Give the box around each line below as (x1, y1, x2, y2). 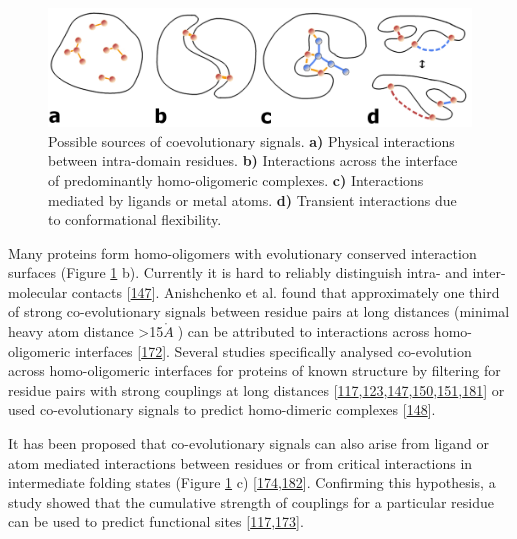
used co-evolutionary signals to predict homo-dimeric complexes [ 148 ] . (8, 399, 436, 420)
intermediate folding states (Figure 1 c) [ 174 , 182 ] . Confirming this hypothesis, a (8, 472, 496, 493)
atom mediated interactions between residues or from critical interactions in (8, 452, 473, 473)
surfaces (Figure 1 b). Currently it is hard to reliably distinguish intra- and (8, 262, 468, 283)
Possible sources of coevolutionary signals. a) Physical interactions (48, 130, 455, 151)
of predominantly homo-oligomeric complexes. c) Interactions (48, 169, 424, 190)
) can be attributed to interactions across (177, 321, 430, 342)
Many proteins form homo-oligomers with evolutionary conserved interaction (8, 242, 477, 263)
